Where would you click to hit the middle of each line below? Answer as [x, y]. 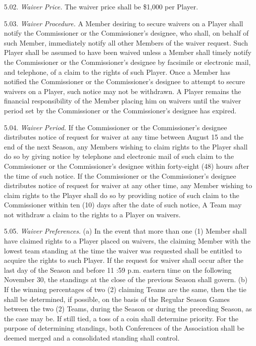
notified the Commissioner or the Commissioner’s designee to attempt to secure [125, 81]
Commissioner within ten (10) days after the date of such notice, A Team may [123, 205]
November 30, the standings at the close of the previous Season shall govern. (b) [126, 279]
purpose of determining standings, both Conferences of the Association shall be [124, 328]
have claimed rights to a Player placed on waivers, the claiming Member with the [127, 241]
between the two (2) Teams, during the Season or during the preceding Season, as [128, 309]
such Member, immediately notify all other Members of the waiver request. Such [126, 42]
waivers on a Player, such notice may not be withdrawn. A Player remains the [123, 91]
